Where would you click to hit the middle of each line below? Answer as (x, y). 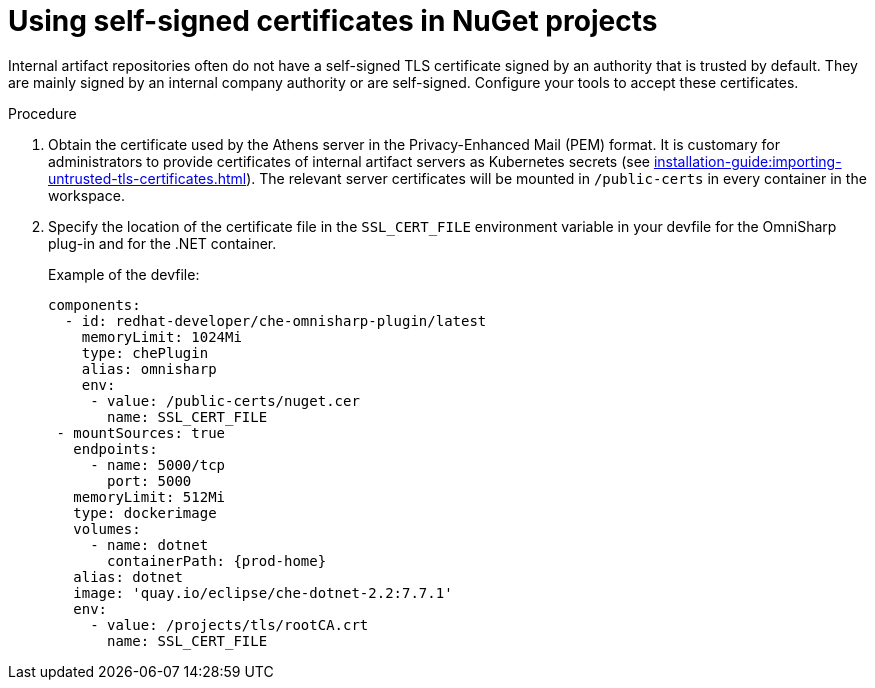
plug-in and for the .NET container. (162, 243)
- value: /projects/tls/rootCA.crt (229, 624)
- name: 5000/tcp (158, 464)
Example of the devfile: (124, 274)
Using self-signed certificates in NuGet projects (333, 21)
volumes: (107, 528)
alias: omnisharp (149, 368)
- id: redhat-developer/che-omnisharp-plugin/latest (275, 320)
